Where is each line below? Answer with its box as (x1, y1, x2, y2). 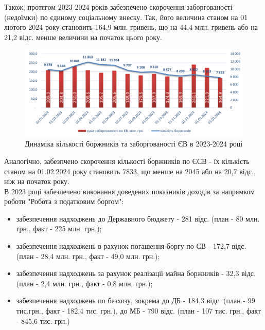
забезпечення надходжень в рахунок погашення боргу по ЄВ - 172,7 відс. (16, 241, 246, 251)
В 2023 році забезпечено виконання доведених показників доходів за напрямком (4, 186, 255, 196)
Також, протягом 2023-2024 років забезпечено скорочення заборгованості (4, 2, 233, 12)
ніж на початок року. (4, 176, 70, 187)
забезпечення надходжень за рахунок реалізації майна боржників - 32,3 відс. (16, 268, 256, 279)
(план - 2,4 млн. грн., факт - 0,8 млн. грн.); (16, 278, 153, 288)
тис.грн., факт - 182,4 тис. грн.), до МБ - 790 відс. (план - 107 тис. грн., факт (16, 305, 261, 316)
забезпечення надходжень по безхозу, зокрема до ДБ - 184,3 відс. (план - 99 (16, 295, 255, 306)
